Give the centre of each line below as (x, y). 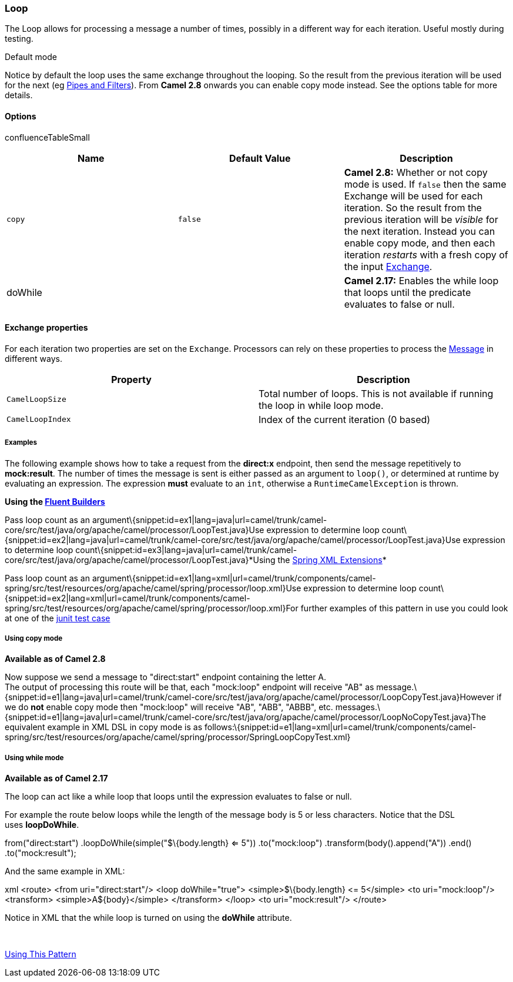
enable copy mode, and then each (420, 243)
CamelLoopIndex (39, 420)
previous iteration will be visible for (421, 219)
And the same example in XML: (65, 871)
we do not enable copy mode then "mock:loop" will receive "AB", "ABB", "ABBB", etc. (169, 707)
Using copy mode (34, 638)
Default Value (260, 158)
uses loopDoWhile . (42, 825)
